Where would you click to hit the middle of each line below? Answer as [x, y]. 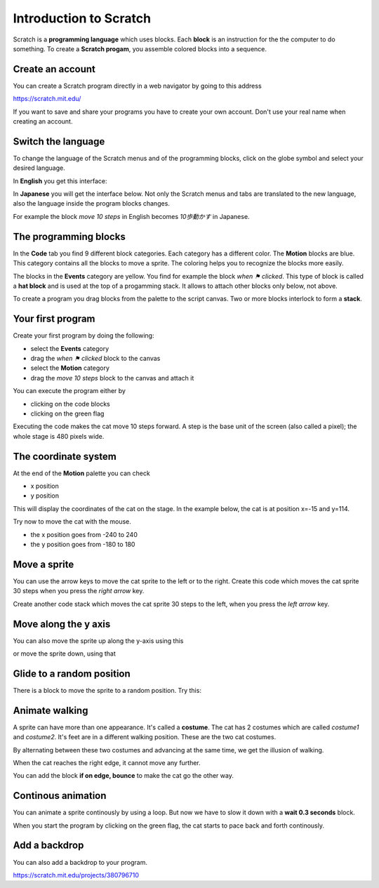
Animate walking [51, 710]
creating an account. [43, 121]
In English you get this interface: [60, 181]
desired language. [39, 168]
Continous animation [60, 796]
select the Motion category [70, 368]
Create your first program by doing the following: [84, 336]
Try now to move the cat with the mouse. [72, 522]
